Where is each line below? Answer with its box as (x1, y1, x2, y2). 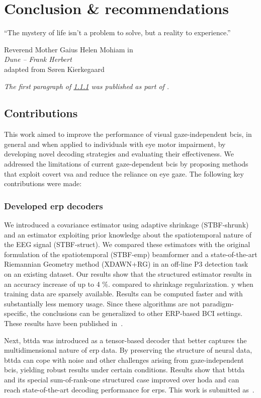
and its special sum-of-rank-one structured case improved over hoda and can (4, 374, 239, 384)
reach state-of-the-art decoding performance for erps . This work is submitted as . (4, 384, 254, 394)
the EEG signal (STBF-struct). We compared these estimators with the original (4, 239, 250, 250)
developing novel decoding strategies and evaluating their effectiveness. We (4, 148, 234, 159)
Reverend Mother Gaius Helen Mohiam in (4, 44, 133, 54)
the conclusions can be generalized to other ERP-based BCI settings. (30, 308, 243, 319)
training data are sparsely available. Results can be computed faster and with (4, 288, 243, 299)
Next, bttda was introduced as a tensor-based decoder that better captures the (4, 335, 247, 345)
